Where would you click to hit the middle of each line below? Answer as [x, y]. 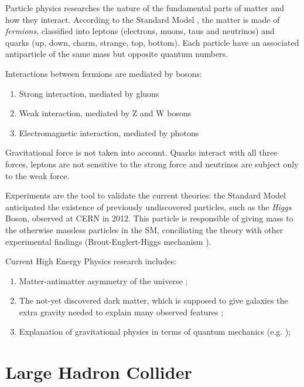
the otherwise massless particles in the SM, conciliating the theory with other [144, 229]
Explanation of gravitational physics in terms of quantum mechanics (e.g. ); [155, 332]
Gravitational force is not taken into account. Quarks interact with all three [141, 152]
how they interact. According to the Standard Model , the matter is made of [143, 19]
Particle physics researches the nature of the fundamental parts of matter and [145, 8]
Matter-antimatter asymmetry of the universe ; [103, 280]
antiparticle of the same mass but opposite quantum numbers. [117, 54]
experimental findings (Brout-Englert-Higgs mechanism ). [108, 241]
